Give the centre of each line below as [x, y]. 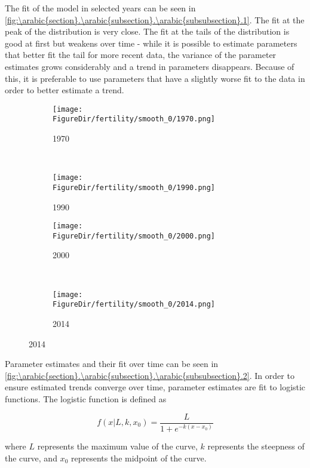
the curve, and [31, 458]
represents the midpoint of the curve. [139, 458]
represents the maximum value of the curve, [117, 446]
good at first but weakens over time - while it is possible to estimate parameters [151, 43]
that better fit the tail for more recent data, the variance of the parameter [141, 55]
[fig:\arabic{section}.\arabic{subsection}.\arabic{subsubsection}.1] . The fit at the [155, 19]
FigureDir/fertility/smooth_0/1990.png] [134, 187]
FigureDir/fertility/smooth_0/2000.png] [134, 236]
